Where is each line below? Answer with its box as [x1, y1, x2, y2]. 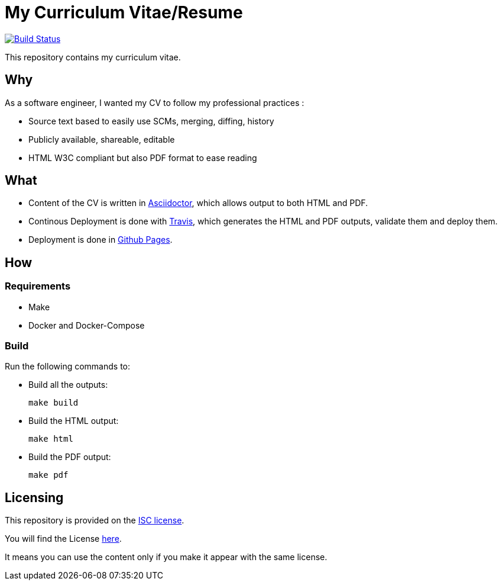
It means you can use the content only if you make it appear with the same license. [5, 552, 328, 562]
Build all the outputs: [28, 380, 108, 390]
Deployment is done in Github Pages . [28, 234, 173, 245]
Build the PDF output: [28, 452, 111, 462]
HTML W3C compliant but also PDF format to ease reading [28, 152, 257, 163]
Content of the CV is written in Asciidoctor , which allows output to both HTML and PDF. [28, 198, 368, 208]
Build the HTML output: [28, 416, 119, 426]
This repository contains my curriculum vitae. [5, 52, 181, 62]
